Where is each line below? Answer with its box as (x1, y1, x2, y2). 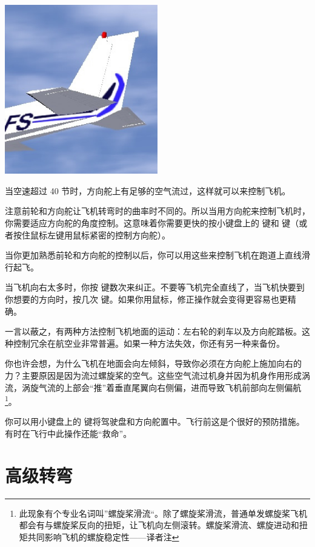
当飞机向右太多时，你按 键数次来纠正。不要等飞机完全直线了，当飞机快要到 (5, 281, 305, 293)
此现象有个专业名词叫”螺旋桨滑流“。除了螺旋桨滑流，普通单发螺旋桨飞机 (19, 506, 308, 519)
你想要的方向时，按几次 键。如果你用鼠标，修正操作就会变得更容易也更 (5, 293, 288, 306)
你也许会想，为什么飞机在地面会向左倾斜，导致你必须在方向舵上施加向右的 (5, 357, 302, 370)
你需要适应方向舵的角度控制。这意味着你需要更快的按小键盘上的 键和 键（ (5, 217, 299, 229)
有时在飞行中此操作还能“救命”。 (5, 427, 132, 440)
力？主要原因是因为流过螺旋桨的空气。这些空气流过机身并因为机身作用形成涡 (5, 368, 310, 381)
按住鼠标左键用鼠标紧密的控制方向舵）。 (13, 228, 170, 241)
